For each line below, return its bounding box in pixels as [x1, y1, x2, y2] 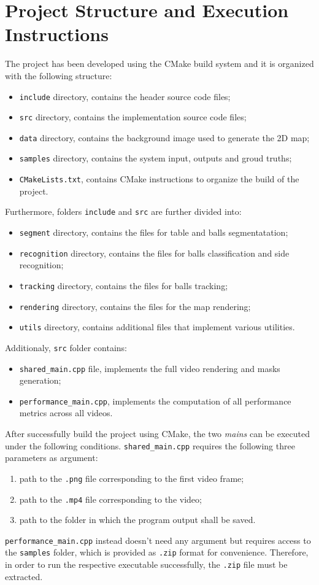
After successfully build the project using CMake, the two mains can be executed [5, 427, 310, 440]
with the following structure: [5, 69, 112, 82]
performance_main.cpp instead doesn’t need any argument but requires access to [5, 533, 311, 546]
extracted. [5, 570, 43, 583]
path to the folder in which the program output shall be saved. [19, 513, 256, 526]
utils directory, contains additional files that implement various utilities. [19, 320, 295, 333]
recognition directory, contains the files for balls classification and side [19, 246, 290, 259]
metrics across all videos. [19, 406, 113, 419]
